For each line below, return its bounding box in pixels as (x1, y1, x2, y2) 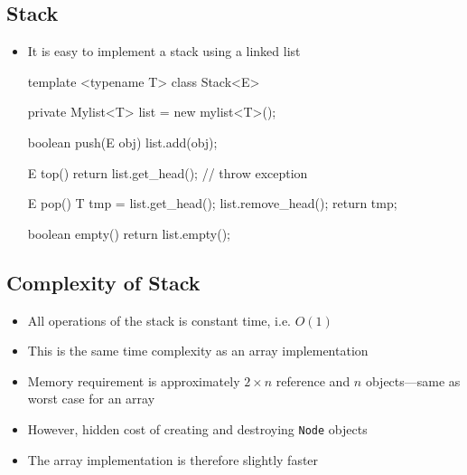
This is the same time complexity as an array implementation (27, 341, 369, 360)
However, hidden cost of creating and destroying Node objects (27, 419, 368, 438)
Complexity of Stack (6, 268, 201, 296)
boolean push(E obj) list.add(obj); (27, 132, 218, 151)
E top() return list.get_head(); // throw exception (27, 163, 308, 182)
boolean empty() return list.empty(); (27, 223, 230, 242)
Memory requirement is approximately (27, 371, 240, 390)
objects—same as (365, 371, 461, 390)
